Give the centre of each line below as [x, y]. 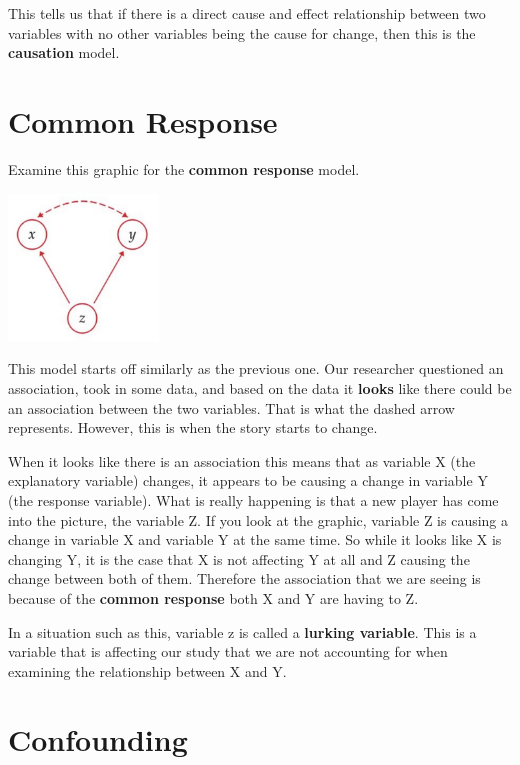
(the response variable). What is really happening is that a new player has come [253, 499]
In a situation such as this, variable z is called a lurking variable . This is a [242, 631]
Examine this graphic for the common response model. [184, 168]
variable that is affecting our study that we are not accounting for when [228, 651]
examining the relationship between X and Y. [147, 670]
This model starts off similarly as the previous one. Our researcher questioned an [256, 368]
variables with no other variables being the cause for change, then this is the [242, 32]
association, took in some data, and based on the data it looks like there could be [260, 387]
